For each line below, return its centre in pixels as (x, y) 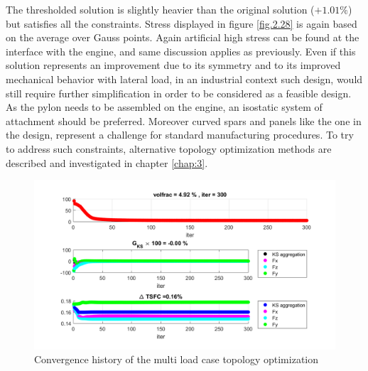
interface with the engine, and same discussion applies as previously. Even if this (181, 51)
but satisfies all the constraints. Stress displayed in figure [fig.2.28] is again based (182, 23)
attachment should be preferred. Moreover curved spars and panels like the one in (184, 120)
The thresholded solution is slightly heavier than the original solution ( (160, 9)
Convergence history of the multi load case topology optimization (177, 359)
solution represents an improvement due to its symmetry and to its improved (173, 65)
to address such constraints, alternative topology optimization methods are (169, 148)
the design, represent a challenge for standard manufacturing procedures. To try (180, 135)
